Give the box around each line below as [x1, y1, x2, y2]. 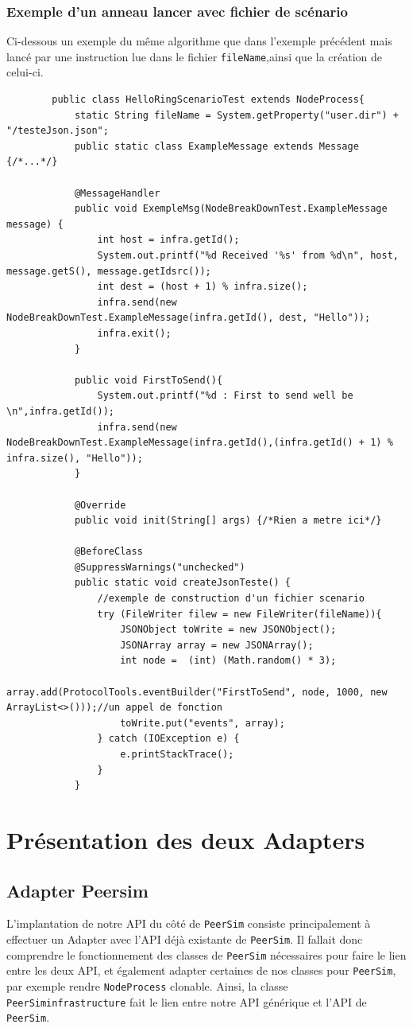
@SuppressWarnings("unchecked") [74, 561, 245, 573]
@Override [74, 499, 126, 511]
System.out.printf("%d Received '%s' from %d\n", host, [97, 250, 399, 261]
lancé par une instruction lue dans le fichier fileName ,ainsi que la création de [6, 48, 383, 64]
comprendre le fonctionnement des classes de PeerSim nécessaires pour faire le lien [6, 946, 407, 963]
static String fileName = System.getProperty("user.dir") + [74, 109, 399, 121]
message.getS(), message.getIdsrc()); [6, 265, 211, 277]
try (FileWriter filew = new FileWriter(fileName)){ [97, 608, 382, 620]
